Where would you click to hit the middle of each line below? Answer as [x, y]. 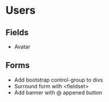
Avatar [22, 47]
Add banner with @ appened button [58, 92]
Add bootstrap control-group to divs [59, 80]
